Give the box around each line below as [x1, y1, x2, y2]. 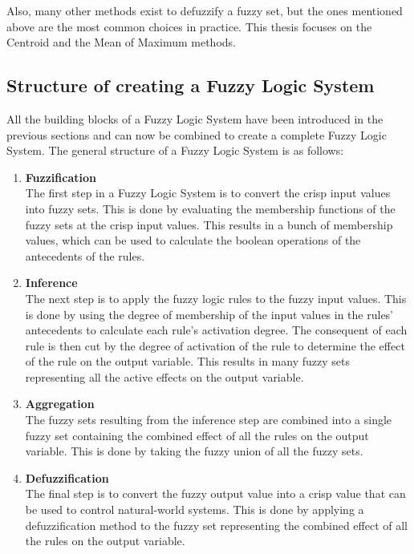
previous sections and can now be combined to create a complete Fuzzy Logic [6, 126, 387, 143]
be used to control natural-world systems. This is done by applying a [25, 501, 364, 518]
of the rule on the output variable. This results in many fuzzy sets [25, 353, 350, 370]
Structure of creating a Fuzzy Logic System [6, 73, 375, 98]
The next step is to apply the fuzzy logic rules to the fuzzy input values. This [25, 289, 407, 306]
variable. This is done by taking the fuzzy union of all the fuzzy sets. [25, 443, 363, 459]
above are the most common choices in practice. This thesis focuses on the [6, 18, 372, 34]
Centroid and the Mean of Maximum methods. [6, 34, 236, 51]
